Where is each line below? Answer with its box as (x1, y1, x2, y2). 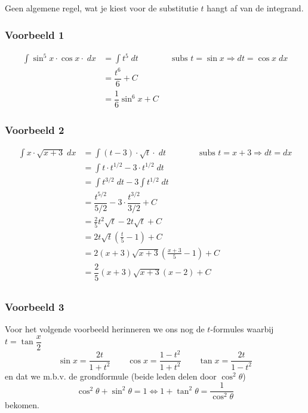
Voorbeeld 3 (5, 299, 64, 314)
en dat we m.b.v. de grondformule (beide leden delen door (5, 369, 217, 382)
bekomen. (5, 399, 39, 411)
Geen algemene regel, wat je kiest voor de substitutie (5, 2, 198, 14)
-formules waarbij (210, 323, 274, 335)
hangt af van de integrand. (207, 2, 304, 14)
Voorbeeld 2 (5, 122, 64, 137)
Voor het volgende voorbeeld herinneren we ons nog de (5, 323, 205, 335)
